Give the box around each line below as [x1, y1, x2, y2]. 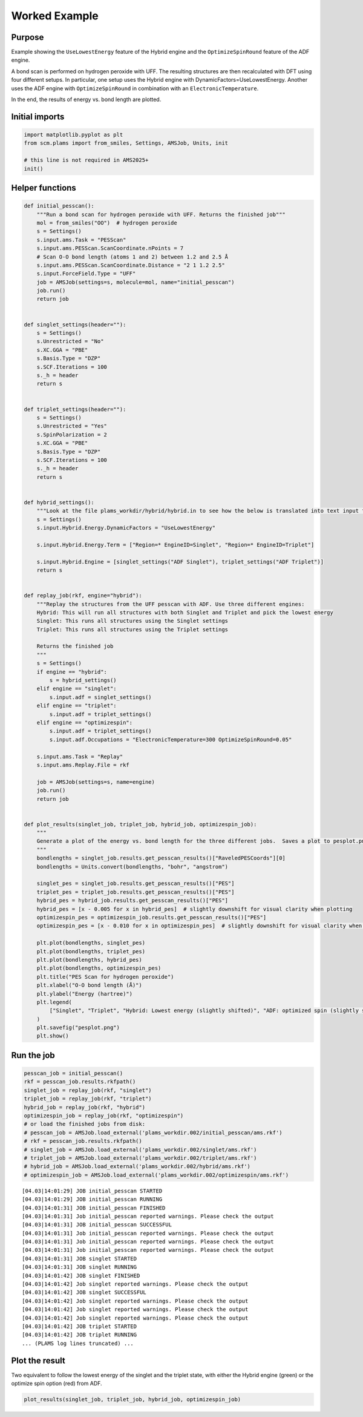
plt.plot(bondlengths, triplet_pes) [36, 948, 145, 955]
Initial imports [11, 111, 65, 122]
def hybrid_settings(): [24, 499, 95, 505]
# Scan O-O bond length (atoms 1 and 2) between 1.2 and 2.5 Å [36, 253, 229, 260]
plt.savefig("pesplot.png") [36, 1024, 120, 1031]
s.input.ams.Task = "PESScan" [36, 236, 126, 243]
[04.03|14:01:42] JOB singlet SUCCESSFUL [22, 1289, 146, 1296]
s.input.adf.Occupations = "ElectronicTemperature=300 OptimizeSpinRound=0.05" [49, 736, 292, 743]
